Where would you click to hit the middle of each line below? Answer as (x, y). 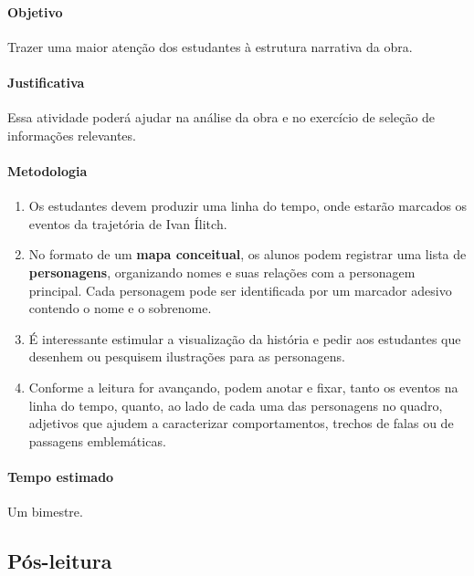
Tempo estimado (61, 476)
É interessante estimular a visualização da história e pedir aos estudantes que (245, 338)
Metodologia (47, 170)
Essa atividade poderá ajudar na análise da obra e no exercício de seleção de (221, 117)
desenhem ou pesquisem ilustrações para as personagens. (187, 356)
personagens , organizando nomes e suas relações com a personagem (222, 272)
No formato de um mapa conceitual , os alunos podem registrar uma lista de (248, 254)
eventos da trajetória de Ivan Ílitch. (128, 223)
